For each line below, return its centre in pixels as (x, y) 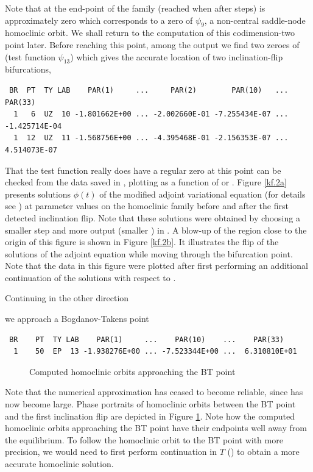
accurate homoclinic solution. (59, 463)
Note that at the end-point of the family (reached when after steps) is (135, 8)
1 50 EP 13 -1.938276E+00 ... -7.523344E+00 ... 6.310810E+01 (155, 352)
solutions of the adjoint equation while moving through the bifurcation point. (149, 253)
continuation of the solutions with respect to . (90, 277)
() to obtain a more (263, 452)
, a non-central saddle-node (255, 20)
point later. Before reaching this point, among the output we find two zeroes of (152, 44)
